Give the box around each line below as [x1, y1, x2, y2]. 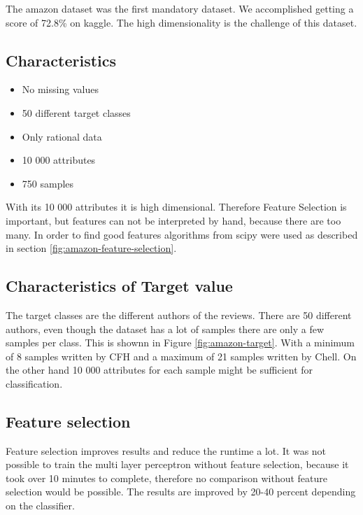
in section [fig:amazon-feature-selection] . [6, 241, 177, 255]
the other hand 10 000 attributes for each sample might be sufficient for [6, 362, 313, 377]
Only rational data [22, 129, 102, 143]
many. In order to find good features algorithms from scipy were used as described [6, 227, 358, 241]
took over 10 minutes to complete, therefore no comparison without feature [6, 470, 327, 485]
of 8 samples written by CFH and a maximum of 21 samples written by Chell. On [6, 348, 357, 363]
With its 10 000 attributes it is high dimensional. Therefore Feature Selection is [6, 199, 347, 214]
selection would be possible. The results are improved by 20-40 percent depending [6, 484, 356, 499]
